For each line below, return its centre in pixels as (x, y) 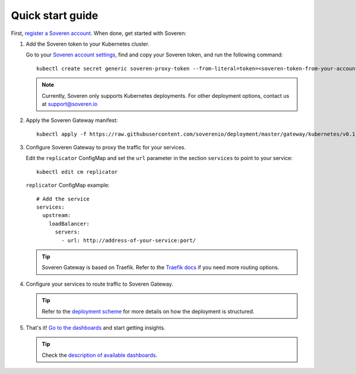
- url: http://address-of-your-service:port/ (128, 240)
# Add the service (63, 199)
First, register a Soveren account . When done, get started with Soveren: (99, 33)
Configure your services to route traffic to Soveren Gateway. (99, 284)
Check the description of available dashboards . (99, 355)
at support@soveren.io (70, 104)
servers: (68, 232)
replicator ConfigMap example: (68, 185)
